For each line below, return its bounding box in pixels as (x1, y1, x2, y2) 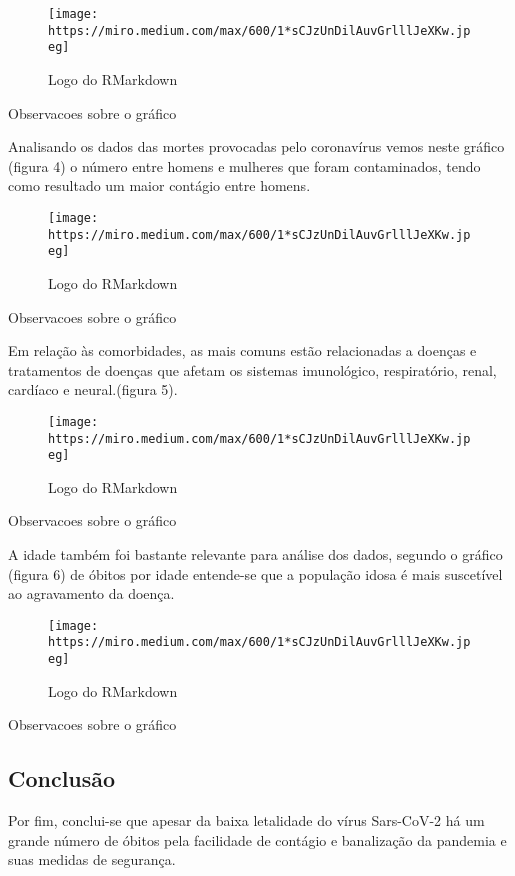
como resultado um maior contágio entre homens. (8, 175, 311, 196)
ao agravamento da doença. (8, 583, 175, 604)
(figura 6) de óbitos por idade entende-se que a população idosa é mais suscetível (8, 563, 503, 584)
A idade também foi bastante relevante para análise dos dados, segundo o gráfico (8, 544, 503, 565)
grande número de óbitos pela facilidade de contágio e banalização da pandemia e (8, 829, 507, 850)
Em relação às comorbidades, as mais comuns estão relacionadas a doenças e (8, 340, 477, 361)
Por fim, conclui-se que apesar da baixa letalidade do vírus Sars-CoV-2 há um (8, 810, 485, 831)
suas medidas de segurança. (8, 849, 176, 870)
